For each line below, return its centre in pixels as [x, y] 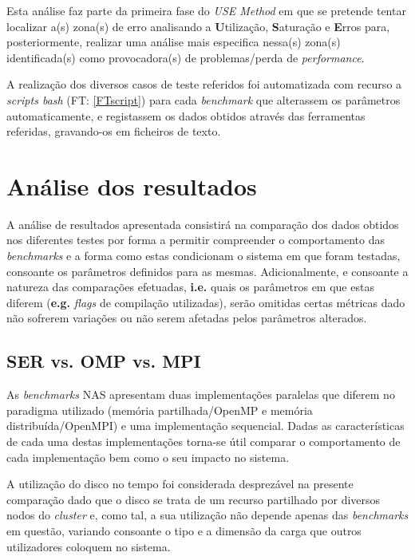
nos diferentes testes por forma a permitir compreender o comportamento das [196, 240]
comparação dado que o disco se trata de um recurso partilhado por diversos [194, 499]
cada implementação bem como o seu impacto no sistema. [148, 457]
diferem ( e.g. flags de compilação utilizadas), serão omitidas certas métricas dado [206, 302]
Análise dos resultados [132, 185]
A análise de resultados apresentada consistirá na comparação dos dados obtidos [203, 224]
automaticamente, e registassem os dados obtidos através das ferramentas [186, 115]
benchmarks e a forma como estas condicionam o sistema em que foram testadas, [204, 256]
